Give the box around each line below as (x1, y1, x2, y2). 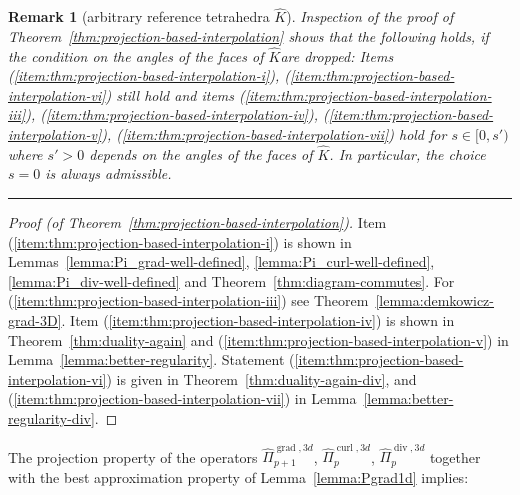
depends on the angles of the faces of (89, 143, 313, 164)
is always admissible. (45, 163, 172, 184)
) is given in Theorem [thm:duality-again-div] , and (106, 368, 417, 389)
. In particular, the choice (329, 143, 486, 164)
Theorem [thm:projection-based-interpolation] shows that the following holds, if (8, 25, 489, 46)
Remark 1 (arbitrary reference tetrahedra (8, 6, 270, 27)
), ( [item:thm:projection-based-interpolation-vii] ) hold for (101, 124, 447, 144)
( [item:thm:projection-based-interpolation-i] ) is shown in (8, 231, 352, 252)
